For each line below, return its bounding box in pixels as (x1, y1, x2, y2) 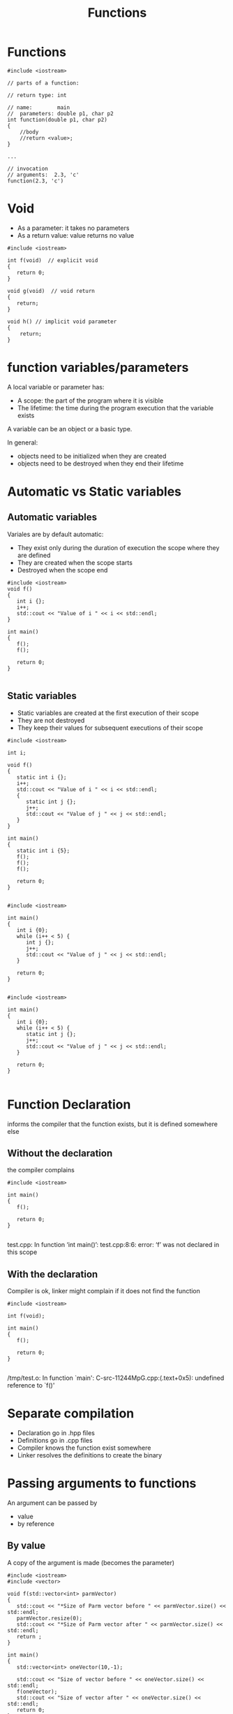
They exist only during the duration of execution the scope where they (17, 543, 220, 552)
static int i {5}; (16, 847, 70, 854)
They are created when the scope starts (17, 558, 133, 567)
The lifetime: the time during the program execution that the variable (17, 403, 214, 412)
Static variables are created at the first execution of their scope (17, 708, 200, 717)
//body (20, 128, 39, 136)
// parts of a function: (7, 79, 80, 87)
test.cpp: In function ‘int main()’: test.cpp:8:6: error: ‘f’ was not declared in (7, 1241, 220, 1249)
